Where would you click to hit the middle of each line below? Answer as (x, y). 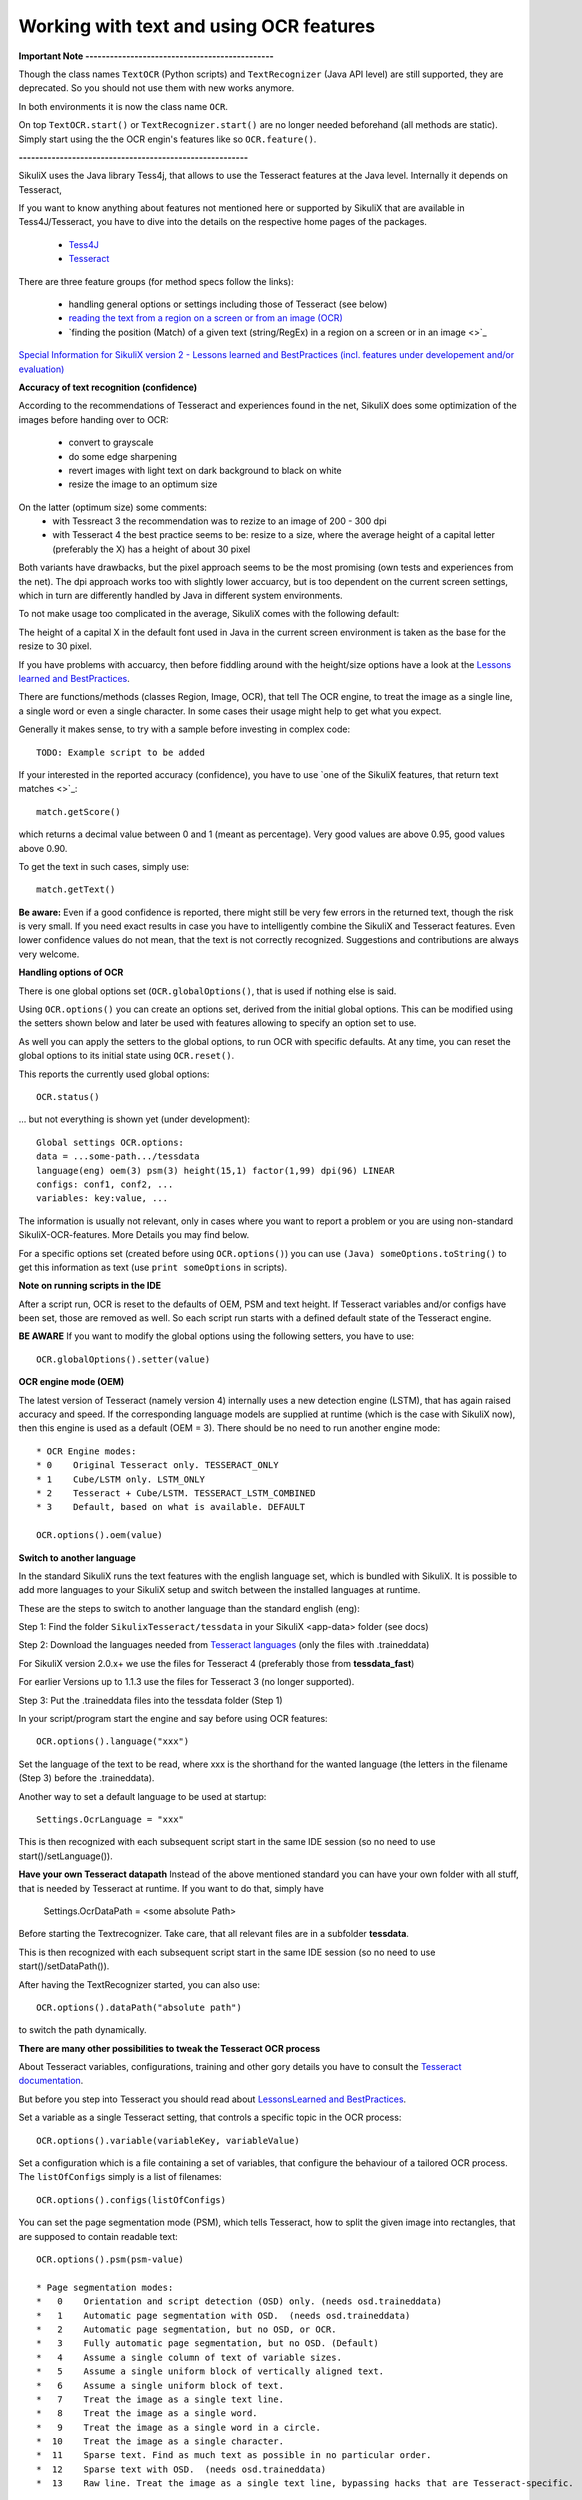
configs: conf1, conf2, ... (105, 1184)
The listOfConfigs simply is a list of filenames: (120, 2177)
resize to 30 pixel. (55, 646)
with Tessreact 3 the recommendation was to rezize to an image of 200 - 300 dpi (219, 521)
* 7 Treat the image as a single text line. (160, 2399)
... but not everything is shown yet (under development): (134, 1119)
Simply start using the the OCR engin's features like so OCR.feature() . (167, 139)
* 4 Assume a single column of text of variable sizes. (189, 2357)
